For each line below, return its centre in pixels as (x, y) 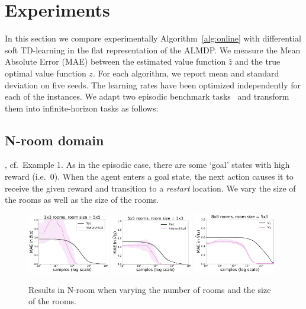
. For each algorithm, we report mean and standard (186, 73)
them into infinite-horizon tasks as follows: (82, 108)
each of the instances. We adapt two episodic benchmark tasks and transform (147, 96)
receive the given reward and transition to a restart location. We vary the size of (150, 188)
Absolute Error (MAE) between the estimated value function (115, 61)
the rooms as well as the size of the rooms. (82, 200)
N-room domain (54, 140)
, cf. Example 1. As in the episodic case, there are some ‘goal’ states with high (147, 165)
